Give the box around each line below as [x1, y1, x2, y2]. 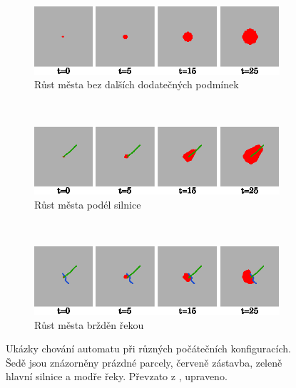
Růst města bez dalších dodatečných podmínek [34, 77, 239, 92]
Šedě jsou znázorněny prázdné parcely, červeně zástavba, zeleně [6, 355, 282, 369]
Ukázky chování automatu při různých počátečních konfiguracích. [6, 341, 291, 356]
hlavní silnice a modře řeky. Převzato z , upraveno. [6, 369, 228, 384]
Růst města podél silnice [34, 196, 141, 211]
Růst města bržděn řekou [34, 317, 144, 332]
